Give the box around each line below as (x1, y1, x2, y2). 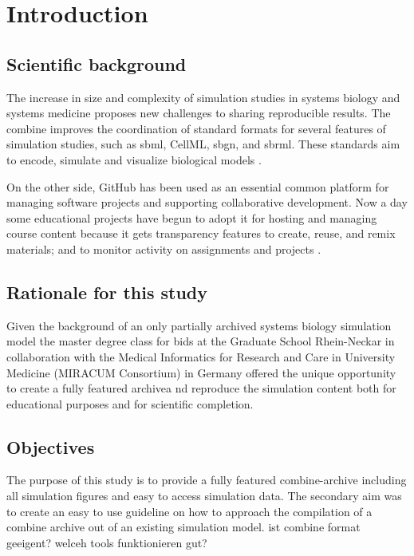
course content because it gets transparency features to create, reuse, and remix (6, 225, 396, 242)
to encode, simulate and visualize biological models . (6, 151, 262, 168)
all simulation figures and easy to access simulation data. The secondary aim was (6, 487, 402, 504)
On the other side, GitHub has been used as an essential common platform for (6, 178, 389, 195)
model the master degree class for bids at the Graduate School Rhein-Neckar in (6, 333, 395, 349)
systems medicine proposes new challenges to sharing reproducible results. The (6, 104, 391, 121)
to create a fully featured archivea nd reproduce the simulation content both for (6, 380, 396, 396)
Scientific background (6, 51, 187, 76)
